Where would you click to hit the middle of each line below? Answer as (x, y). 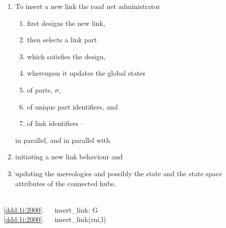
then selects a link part (62, 40)
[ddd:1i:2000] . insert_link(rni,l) (55, 219)
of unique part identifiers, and (73, 106)
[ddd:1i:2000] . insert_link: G (51, 209)
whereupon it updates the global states (86, 73)
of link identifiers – (56, 123)
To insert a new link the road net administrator (88, 6)
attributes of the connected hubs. (66, 183)
